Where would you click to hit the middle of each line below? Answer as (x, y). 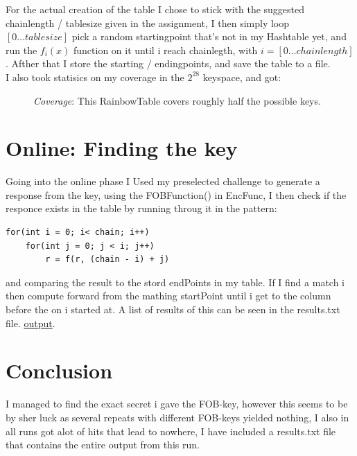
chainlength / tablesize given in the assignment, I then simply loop (148, 23)
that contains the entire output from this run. (103, 445)
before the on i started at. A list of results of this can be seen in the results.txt (173, 309)
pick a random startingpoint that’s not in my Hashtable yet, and (209, 36)
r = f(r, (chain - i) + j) (107, 260)
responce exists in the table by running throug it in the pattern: (141, 208)
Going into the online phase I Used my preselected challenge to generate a (163, 181)
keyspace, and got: (242, 77)
